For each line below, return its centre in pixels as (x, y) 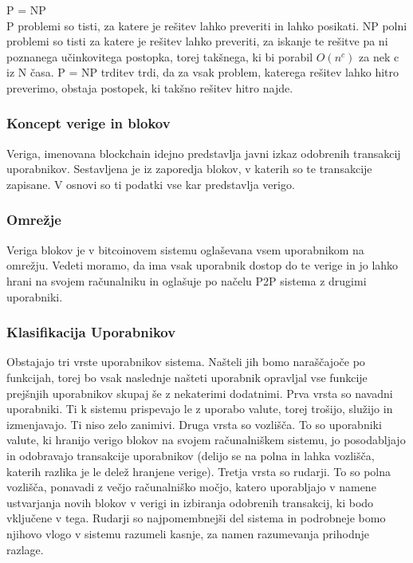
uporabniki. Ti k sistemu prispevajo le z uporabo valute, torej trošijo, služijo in (200, 409)
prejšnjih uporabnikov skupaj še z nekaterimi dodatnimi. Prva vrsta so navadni (200, 393)
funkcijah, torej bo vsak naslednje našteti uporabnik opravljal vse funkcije (187, 377)
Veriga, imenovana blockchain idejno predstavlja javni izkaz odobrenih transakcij (204, 153)
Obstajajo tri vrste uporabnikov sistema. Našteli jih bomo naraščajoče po (186, 362)
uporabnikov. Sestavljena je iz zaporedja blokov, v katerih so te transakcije (189, 169)
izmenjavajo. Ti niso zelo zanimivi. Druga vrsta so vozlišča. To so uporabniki (194, 424)
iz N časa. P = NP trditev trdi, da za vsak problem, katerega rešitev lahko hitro (203, 72)
